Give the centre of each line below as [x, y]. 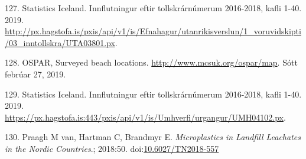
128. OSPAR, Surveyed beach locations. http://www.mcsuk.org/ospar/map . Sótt [151, 62]
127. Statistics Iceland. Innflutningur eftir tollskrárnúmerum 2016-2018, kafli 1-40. [153, 8]
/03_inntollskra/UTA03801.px [60, 42]
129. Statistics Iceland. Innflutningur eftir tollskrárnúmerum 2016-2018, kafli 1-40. [153, 94]
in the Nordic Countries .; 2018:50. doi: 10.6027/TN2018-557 [112, 148]
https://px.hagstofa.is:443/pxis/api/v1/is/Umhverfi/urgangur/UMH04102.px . [145, 117]
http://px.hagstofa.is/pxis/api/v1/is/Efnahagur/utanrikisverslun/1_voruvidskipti [153, 31]
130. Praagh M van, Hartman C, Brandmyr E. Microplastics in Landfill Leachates [153, 137]
